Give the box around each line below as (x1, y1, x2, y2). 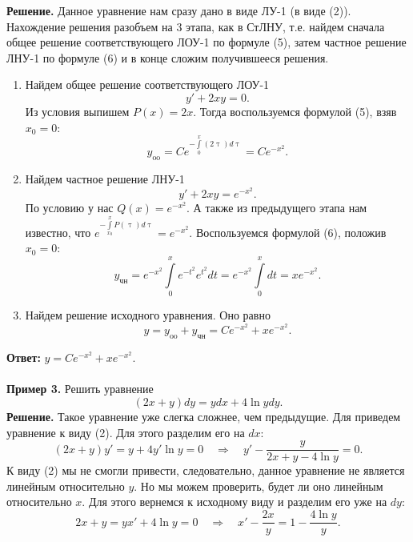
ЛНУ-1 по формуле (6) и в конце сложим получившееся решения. (6, 49, 329, 66)
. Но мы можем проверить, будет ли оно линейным (134, 477, 383, 494)
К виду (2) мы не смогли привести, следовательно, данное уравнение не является (6, 462, 405, 479)
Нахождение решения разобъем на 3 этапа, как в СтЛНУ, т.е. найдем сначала (6, 18, 385, 34)
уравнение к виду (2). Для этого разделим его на (6, 424, 245, 440)
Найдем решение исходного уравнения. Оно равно (25, 307, 271, 323)
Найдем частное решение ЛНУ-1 (25, 171, 185, 187)
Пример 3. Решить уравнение (6, 380, 154, 397)
